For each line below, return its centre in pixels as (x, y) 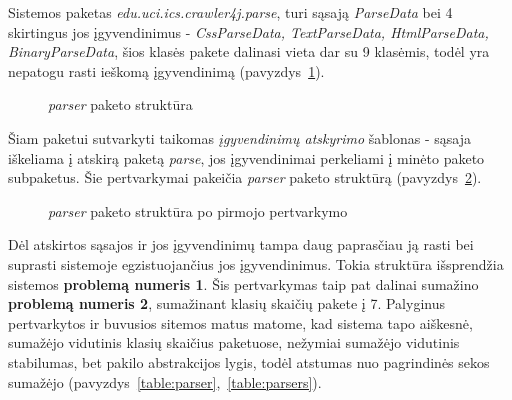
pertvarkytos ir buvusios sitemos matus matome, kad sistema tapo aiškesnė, (240, 322)
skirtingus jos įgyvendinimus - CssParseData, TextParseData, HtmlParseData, (248, 31)
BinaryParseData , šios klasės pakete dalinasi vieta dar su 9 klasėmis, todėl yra (249, 51)
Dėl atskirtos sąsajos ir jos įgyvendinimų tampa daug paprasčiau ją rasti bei (241, 244)
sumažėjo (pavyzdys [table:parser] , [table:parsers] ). (165, 381)
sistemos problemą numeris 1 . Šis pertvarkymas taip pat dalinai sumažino (243, 283)
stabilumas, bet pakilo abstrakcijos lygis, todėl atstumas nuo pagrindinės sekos (249, 361)
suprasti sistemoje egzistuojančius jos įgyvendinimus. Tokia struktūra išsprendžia (256, 263)
